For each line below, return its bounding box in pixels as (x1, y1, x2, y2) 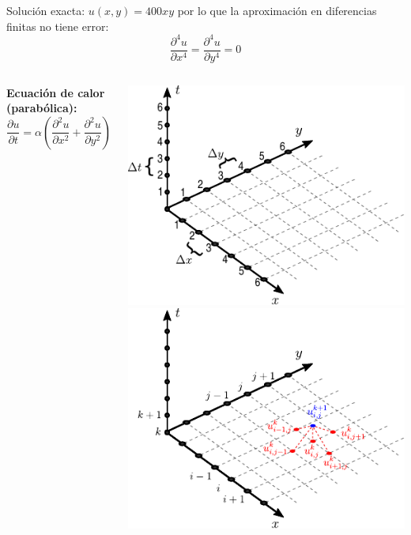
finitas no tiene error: (6, 17, 109, 34)
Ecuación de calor (6, 84, 105, 100)
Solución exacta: (6, 2, 85, 18)
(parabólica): (6, 100, 77, 116)
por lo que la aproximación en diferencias (177, 2, 377, 18)
